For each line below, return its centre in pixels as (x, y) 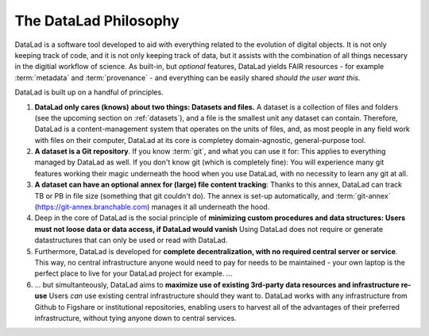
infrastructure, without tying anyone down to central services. (136, 318)
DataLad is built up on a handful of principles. (89, 92)
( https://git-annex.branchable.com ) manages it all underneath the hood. (152, 207)
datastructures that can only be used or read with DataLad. (131, 240)
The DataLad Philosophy (97, 21)
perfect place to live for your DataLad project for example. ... (133, 273)
